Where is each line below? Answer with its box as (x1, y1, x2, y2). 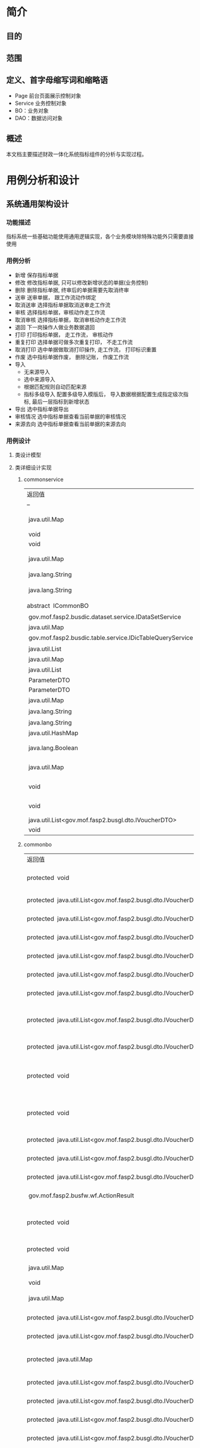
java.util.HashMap (28, 729, 79, 737)
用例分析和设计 (6, 173, 80, 187)
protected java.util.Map (26, 1355, 93, 1363)
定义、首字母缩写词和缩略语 (6, 75, 108, 85)
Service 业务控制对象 (14, 99, 67, 107)
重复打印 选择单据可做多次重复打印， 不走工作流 (14, 338, 133, 345)
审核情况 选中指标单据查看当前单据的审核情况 (14, 413, 126, 420)
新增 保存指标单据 (14, 271, 58, 279)
